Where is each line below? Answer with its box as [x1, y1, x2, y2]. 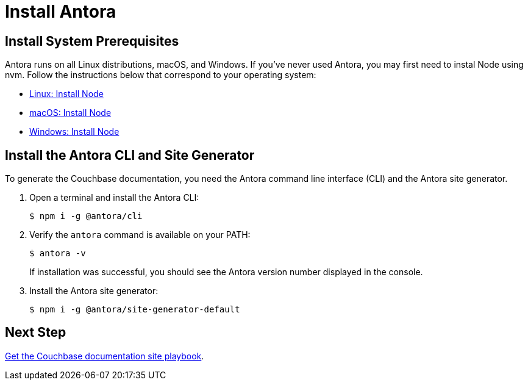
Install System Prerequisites [5, 33, 179, 49]
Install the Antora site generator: [29, 286, 159, 297]
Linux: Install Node [29, 88, 104, 99]
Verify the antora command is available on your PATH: [29, 229, 251, 240]
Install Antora [5, 1, 116, 22]
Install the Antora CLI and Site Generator [5, 147, 255, 163]
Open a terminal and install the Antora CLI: [29, 192, 199, 203]
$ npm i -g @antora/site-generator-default [29, 304, 240, 315]
